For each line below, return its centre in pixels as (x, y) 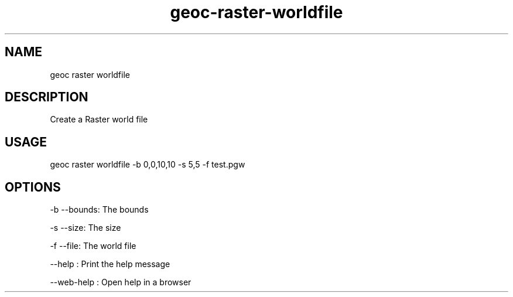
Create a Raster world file (99, 120)
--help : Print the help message (110, 264)
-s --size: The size (85, 228)
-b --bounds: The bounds (99, 210)
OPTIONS (33, 187)
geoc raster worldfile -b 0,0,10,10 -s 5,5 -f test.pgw (148, 165)
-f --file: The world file (93, 246)
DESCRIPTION (47, 97)
